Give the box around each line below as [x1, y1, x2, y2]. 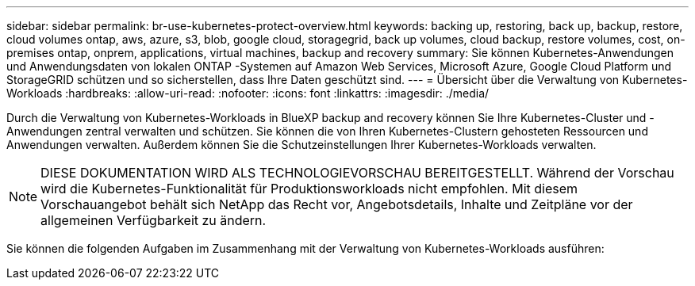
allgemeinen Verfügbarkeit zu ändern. [40, 212, 267, 228]
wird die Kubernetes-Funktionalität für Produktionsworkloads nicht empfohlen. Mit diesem [40, 181, 578, 196]
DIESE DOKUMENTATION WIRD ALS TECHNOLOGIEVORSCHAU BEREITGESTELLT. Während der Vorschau [40, 165, 674, 181]
